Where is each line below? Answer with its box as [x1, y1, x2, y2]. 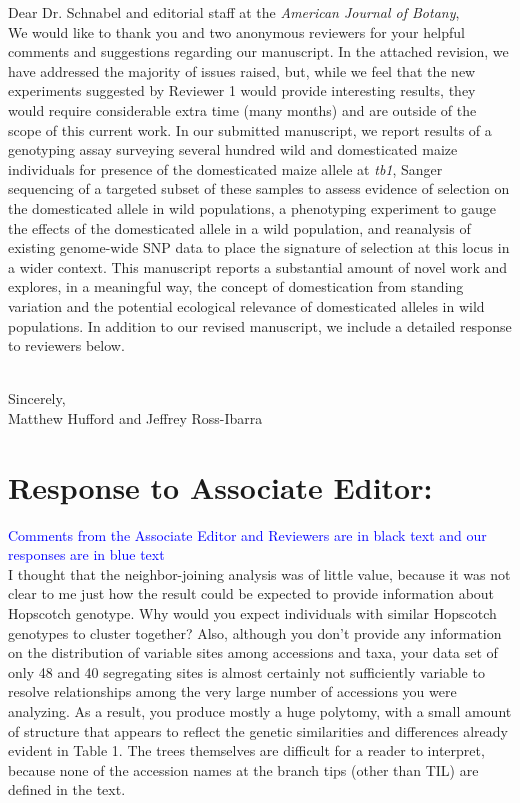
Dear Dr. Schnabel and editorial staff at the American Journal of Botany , [8, 2, 460, 22]
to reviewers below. [8, 335, 125, 356]
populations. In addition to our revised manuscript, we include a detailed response [8, 315, 512, 336]
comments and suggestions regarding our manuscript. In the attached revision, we [8, 41, 509, 62]
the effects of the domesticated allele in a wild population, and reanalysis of [8, 217, 471, 238]
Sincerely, [8, 388, 66, 409]
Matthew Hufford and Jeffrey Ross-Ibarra [8, 407, 263, 428]
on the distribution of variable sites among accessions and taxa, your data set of [8, 642, 498, 663]
